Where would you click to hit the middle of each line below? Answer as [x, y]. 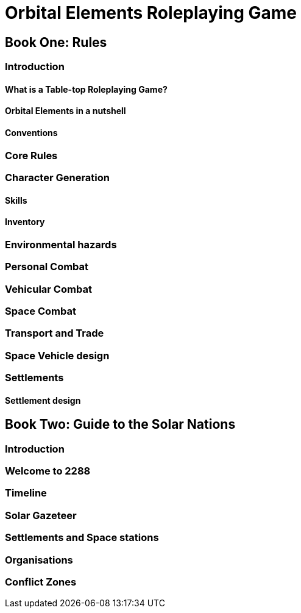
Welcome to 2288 [48, 471]
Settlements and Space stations [82, 538]
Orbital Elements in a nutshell [66, 111]
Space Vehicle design [57, 355]
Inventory [25, 222]
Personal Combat [47, 267]
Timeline [26, 493]
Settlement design [43, 400]
